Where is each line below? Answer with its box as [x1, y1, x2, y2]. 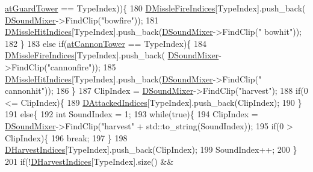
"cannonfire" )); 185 [47, 60, 116, 73]
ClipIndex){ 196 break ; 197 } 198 [5, 131, 128, 144]
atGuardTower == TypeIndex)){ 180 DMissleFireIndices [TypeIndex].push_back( [5, 2, 306, 14]
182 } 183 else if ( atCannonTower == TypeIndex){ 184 [5, 37, 206, 49]
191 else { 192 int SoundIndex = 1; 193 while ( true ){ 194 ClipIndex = [5, 108, 258, 120]
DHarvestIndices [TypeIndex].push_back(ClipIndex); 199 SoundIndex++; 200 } [5, 143, 297, 156]
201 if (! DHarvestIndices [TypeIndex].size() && [5, 155, 174, 167]
